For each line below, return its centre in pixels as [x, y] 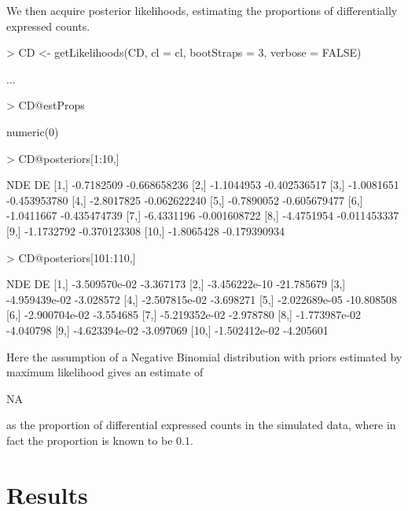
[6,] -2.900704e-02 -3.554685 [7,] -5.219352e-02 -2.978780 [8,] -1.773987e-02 [184, 315]
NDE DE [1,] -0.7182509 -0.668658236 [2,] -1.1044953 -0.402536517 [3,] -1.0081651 [203, 185]
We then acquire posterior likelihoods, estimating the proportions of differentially [202, 10]
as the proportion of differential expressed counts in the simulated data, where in [201, 425]
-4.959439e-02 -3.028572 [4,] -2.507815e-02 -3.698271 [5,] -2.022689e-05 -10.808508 [202, 299]
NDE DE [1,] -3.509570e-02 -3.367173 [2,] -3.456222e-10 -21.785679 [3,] [176, 284]
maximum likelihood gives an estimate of [105, 372]
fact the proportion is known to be [90, 440]
